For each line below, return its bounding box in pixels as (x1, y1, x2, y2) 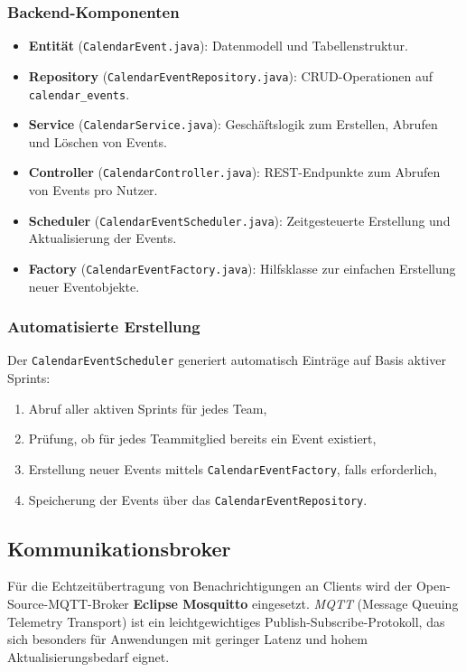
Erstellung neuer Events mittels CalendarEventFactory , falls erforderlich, (28, 459, 437, 478)
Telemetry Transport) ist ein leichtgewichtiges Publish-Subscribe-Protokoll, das (7, 611, 445, 630)
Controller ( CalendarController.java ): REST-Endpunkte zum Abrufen (28, 163, 441, 182)
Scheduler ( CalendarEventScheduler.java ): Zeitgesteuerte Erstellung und (28, 210, 451, 229)
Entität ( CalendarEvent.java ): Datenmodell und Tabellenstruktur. (28, 36, 408, 55)
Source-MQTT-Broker (7, 593, 129, 612)
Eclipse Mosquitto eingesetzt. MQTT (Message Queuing (133, 593, 459, 612)
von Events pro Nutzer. (28, 181, 158, 200)
